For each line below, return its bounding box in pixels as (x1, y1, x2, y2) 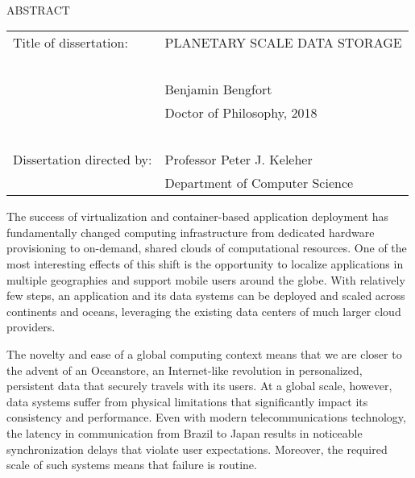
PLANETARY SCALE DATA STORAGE (164, 33, 402, 52)
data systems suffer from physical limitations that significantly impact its (6, 393, 368, 409)
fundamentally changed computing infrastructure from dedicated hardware (6, 223, 375, 240)
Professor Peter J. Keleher (164, 150, 313, 169)
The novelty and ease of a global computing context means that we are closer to (6, 345, 402, 362)
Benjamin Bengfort (164, 80, 272, 99)
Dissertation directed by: (13, 150, 152, 169)
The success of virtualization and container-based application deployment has (6, 208, 389, 225)
